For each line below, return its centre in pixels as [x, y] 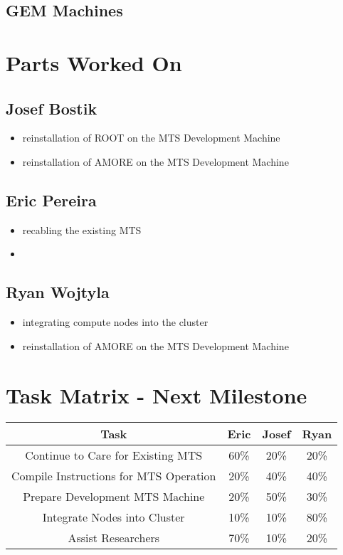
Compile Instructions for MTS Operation [114, 476]
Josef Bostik [52, 108]
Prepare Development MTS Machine [114, 497]
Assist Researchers [114, 538]
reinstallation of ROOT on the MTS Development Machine [151, 138]
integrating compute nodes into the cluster [115, 322]
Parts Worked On [94, 62]
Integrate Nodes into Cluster [114, 517]
